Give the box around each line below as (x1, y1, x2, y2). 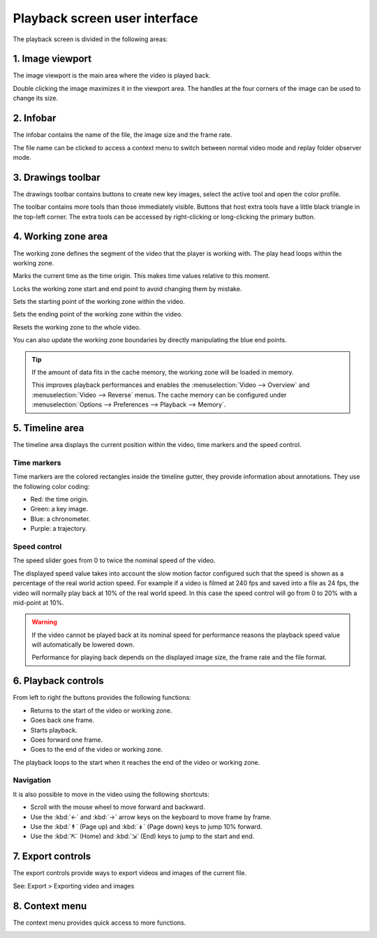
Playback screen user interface (13, 10, 198, 26)
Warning (31, 618, 57, 626)
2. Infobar (13, 112, 57, 124)
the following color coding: (13, 482, 90, 490)
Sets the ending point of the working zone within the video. (13, 310, 183, 318)
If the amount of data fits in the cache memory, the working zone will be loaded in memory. (31, 368, 294, 376)
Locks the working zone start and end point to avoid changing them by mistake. (13, 284, 242, 293)
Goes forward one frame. (30, 735, 103, 744)
